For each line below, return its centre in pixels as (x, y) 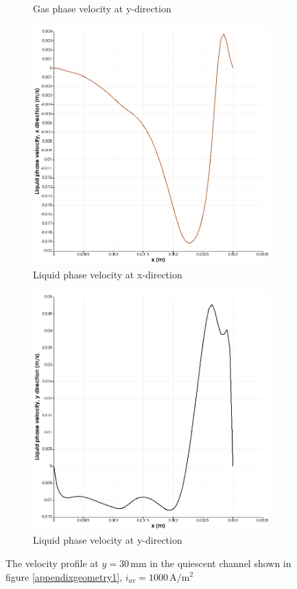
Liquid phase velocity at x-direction (108, 274)
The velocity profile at (52, 563)
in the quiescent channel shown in (221, 563)
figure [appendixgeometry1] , (64, 576)
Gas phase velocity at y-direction (102, 8)
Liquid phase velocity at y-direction (108, 540)
